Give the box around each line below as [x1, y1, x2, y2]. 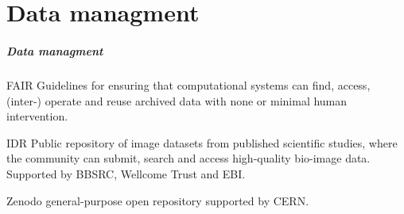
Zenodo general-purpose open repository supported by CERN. [6, 192, 309, 208]
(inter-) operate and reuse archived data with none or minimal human [6, 92, 348, 109]
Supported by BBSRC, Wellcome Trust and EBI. [6, 165, 246, 182]
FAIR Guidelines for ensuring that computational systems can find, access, [6, 76, 371, 93]
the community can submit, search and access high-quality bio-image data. [6, 150, 371, 166]
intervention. [6, 108, 68, 124]
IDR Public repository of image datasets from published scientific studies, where [6, 134, 398, 151]
